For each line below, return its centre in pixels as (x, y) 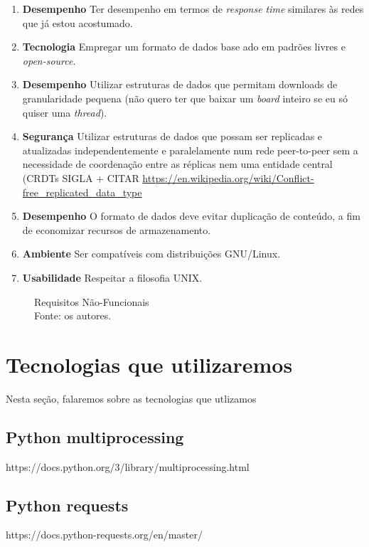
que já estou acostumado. (77, 22)
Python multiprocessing (95, 436)
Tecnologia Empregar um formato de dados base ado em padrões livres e (184, 47)
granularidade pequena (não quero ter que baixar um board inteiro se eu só (185, 98)
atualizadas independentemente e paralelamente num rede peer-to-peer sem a (190, 150)
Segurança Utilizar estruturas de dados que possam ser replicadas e (172, 136)
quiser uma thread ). (65, 112)
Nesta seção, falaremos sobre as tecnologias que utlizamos (131, 398)
